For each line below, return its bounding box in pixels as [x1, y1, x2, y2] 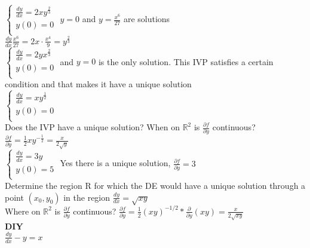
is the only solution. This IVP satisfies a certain [98, 55, 274, 68]
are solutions [123, 13, 170, 25]
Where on [5, 204, 41, 217]
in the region [63, 191, 111, 203]
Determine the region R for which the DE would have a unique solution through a [5, 179, 306, 191]
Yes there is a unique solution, [60, 157, 171, 169]
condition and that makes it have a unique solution [5, 78, 192, 90]
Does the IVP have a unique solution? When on [5, 121, 180, 133]
